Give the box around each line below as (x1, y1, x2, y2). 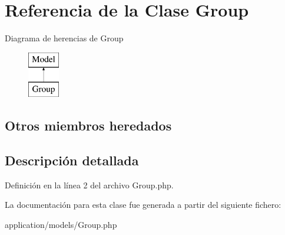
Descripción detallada (5, 151, 139, 169)
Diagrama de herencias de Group (5, 32, 124, 44)
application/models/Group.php (5, 218, 117, 231)
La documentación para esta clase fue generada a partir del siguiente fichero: (5, 198, 281, 211)
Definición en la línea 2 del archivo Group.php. (5, 178, 174, 191)
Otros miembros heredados (5, 116, 172, 135)
